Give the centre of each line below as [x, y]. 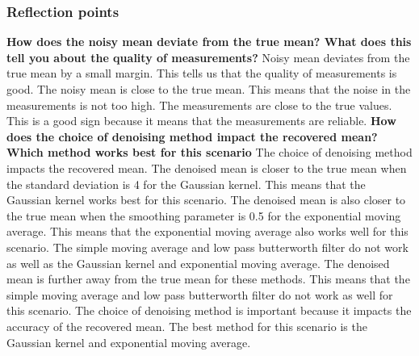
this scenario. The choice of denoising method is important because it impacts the [209, 310]
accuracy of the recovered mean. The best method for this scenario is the [187, 326]
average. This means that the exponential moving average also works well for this [207, 231]
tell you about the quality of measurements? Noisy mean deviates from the [208, 57]
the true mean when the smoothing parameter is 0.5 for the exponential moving [204, 215]
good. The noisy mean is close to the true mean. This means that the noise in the [209, 89]
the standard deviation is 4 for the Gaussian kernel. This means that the [186, 184]
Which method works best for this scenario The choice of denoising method [209, 152]
